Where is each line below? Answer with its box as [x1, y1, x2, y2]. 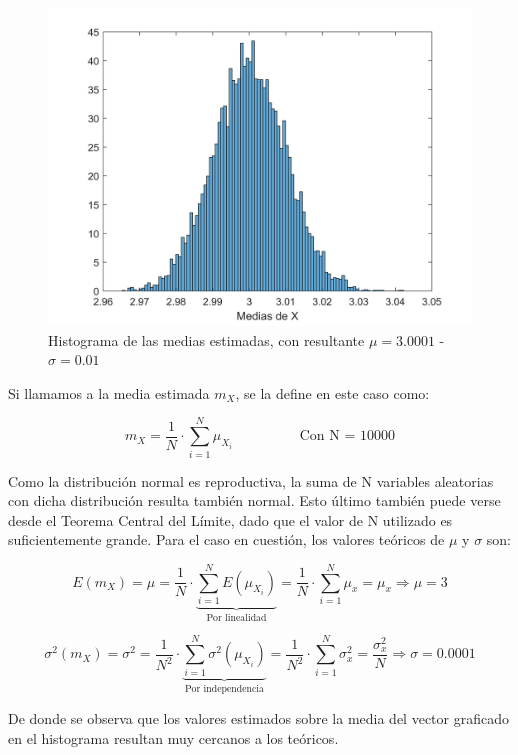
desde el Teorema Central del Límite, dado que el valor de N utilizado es [8, 509, 453, 530]
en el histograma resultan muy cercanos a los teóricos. [8, 727, 339, 748]
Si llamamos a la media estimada [8, 382, 210, 403]
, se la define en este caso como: [235, 382, 430, 403]
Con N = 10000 [299, 429, 395, 444]
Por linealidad [206, 612, 267, 623]
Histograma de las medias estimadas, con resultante [48, 329, 365, 350]
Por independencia [184, 684, 264, 695]
